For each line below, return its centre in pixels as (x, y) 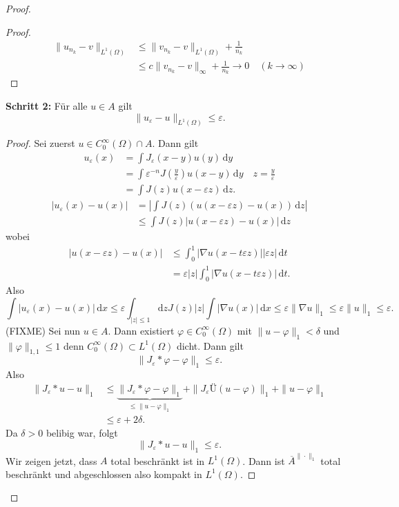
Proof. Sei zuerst (40, 143)
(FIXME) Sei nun (43, 330)
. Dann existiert (141, 330)
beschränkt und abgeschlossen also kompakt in (104, 474)
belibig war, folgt (82, 433)
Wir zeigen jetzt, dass (51, 460)
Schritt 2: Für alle (47, 105)
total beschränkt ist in (158, 460)
